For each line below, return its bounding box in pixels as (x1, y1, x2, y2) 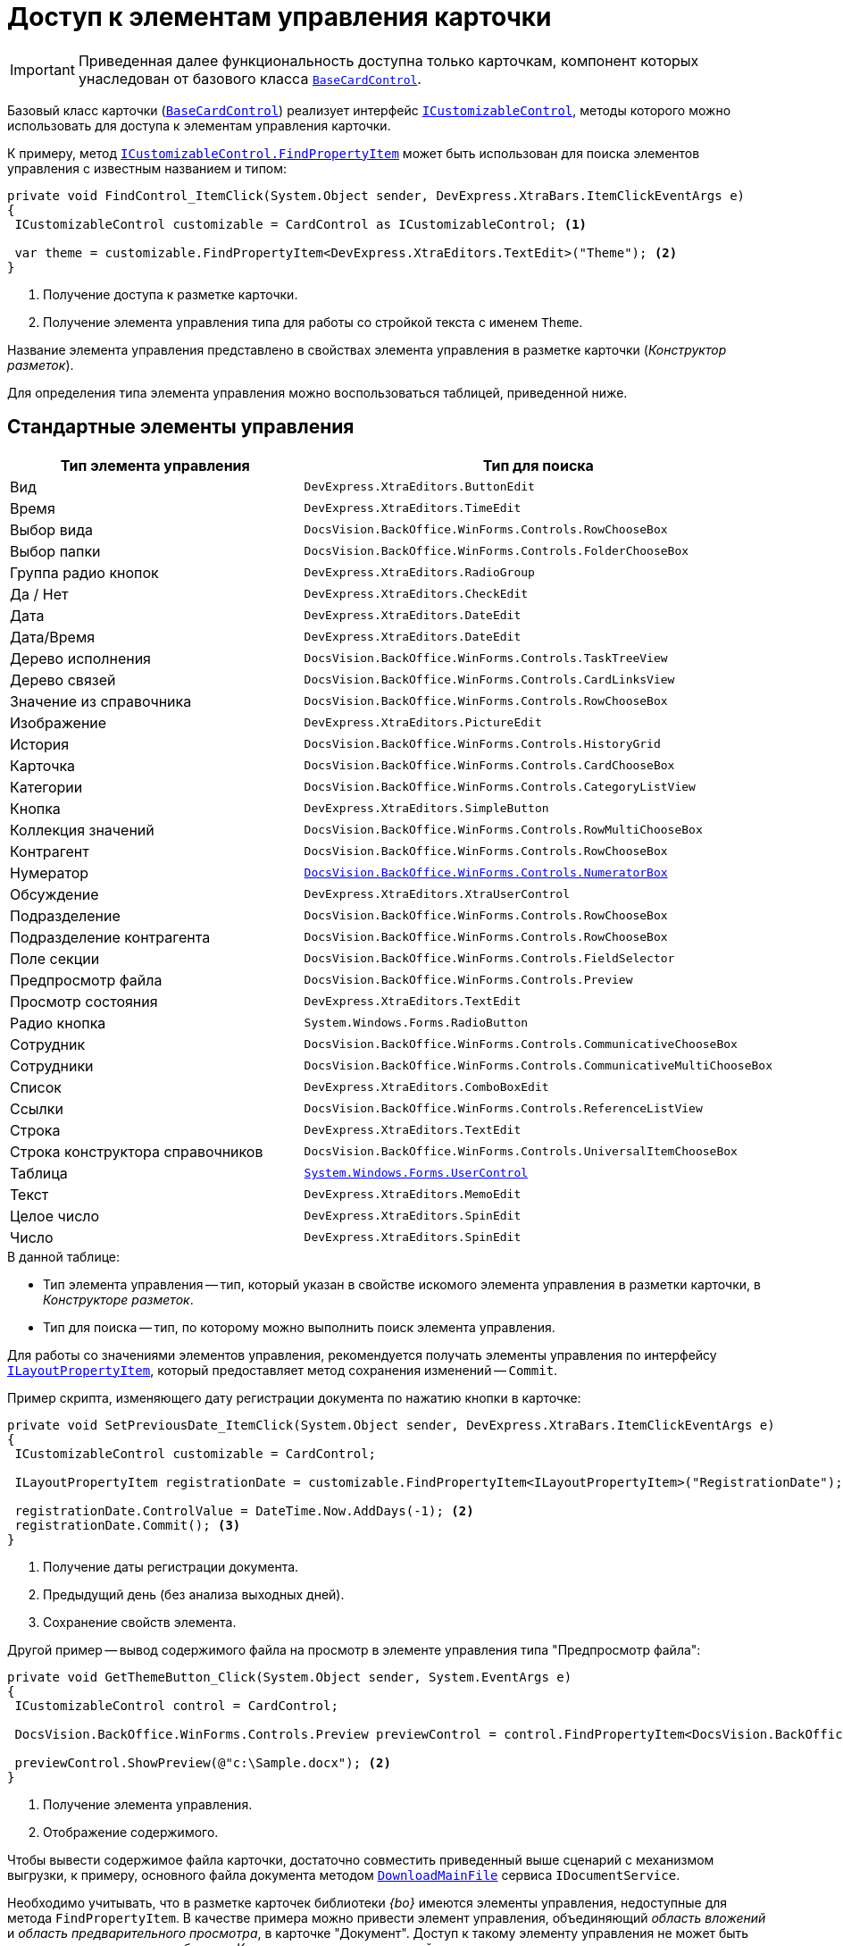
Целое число (10, 1206, 100, 1225)
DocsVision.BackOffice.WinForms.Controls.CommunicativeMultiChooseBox (304, 1059, 772, 1073)
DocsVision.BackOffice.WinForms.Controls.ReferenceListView (304, 1102, 703, 1116)
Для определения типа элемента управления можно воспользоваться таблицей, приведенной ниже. (7, 384, 628, 400)
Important (10, 60, 75, 79)
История (10, 734, 70, 753)
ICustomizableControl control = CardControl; (14, 1698, 338, 1713)
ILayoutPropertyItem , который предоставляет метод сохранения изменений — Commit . (7, 1362, 558, 1378)
